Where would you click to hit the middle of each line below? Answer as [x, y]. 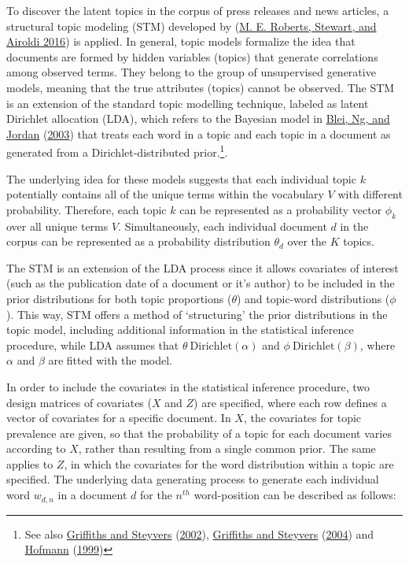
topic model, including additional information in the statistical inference [180, 330]
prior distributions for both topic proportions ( [119, 298]
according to [36, 448]
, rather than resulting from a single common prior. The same [227, 448]
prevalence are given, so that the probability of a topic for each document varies [199, 433]
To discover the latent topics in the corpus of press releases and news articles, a [198, 10]
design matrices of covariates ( [79, 402]
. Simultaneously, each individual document [223, 226]
